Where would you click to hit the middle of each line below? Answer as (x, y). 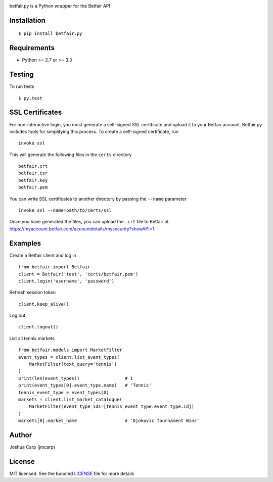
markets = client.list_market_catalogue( (70, 399)
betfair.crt (33, 166)
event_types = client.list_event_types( (69, 357)
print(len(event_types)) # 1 (76, 378)
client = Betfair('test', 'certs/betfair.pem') (78, 274)
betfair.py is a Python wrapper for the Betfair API (60, 6)
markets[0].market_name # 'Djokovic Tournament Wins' (109, 421)
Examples (25, 243)
